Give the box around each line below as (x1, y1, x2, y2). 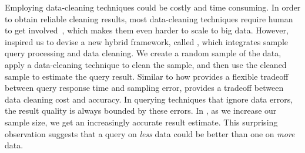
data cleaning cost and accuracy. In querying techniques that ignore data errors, (5, 93, 293, 105)
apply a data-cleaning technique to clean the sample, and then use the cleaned (5, 58, 287, 70)
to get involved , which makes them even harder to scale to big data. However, (5, 24, 289, 36)
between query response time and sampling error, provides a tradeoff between (5, 81, 284, 94)
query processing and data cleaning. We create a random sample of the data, (5, 47, 281, 59)
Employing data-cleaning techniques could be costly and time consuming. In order (5, 1, 301, 13)
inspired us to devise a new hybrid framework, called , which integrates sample (5, 35, 289, 47)
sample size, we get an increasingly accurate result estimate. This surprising (5, 115, 278, 128)
